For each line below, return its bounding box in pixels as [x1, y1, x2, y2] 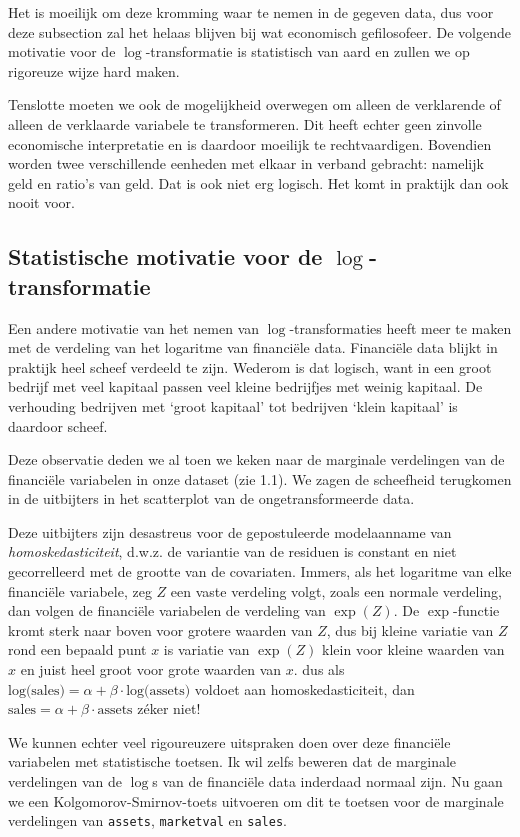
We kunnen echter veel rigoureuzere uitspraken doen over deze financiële [8, 731, 451, 752]
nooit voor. [8, 192, 75, 213]
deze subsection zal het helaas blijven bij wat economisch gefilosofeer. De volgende [8, 21, 512, 42]
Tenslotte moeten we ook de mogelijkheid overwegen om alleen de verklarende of [8, 94, 501, 115]
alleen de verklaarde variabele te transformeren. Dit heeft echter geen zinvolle [8, 113, 482, 134]
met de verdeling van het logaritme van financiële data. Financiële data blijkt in [8, 337, 498, 358]
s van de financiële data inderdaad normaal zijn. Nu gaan [152, 771, 503, 791]
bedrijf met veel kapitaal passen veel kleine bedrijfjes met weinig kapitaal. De [8, 376, 483, 397]
